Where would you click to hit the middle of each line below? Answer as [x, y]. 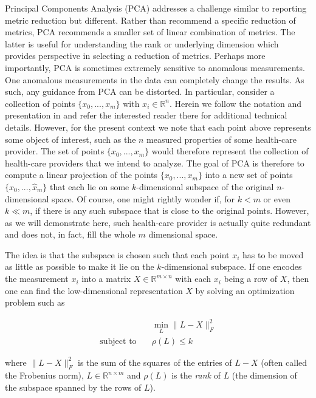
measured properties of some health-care [222, 139]
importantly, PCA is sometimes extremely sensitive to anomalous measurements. [155, 67]
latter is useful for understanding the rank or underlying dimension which [142, 43]
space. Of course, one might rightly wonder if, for [143, 198]
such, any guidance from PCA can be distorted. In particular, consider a [140, 91]
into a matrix [106, 279]
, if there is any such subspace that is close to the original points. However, [170, 211]
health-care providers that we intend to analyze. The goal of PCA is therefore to [155, 163]
